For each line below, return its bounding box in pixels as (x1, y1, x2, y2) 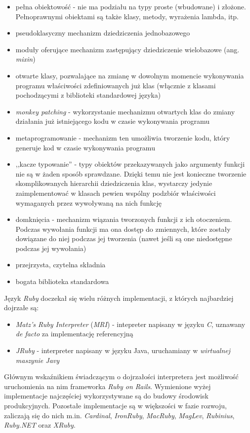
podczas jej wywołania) (15, 243, 86, 253)
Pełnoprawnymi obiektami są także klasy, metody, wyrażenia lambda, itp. (15, 11, 239, 21)
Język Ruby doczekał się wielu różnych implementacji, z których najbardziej (4, 292, 234, 303)
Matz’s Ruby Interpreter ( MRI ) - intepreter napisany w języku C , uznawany (15, 319, 246, 329)
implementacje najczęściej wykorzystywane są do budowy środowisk (4, 391, 208, 401)
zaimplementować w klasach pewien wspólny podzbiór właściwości (15, 187, 216, 198)
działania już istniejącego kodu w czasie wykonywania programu (15, 116, 210, 126)
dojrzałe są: (4, 302, 39, 313)
